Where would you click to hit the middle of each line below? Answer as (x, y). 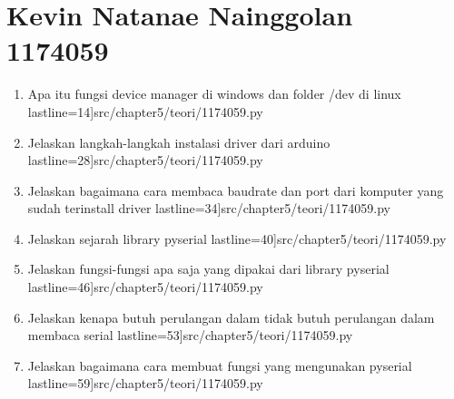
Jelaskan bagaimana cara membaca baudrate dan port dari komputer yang (236, 190)
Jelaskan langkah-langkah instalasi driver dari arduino (179, 142)
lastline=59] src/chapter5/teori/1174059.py (145, 383)
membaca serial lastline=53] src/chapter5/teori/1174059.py (190, 335)
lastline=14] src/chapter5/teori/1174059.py (145, 111)
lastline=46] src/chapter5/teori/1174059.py (145, 287)
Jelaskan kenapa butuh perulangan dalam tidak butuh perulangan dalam (231, 317)
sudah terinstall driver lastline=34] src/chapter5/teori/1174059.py (209, 208)
